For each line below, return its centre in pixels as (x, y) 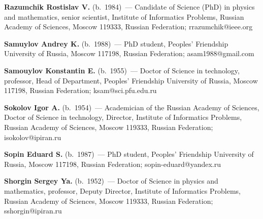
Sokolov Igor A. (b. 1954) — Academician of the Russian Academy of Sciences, (132, 107)
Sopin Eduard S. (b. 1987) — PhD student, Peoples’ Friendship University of (129, 154)
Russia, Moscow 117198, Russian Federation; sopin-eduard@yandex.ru (113, 164)
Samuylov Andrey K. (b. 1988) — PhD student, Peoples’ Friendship (116, 43)
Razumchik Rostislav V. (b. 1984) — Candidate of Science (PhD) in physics (129, 7)
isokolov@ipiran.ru (33, 137)
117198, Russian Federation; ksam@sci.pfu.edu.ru (80, 90)
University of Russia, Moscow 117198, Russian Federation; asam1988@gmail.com (129, 53)
